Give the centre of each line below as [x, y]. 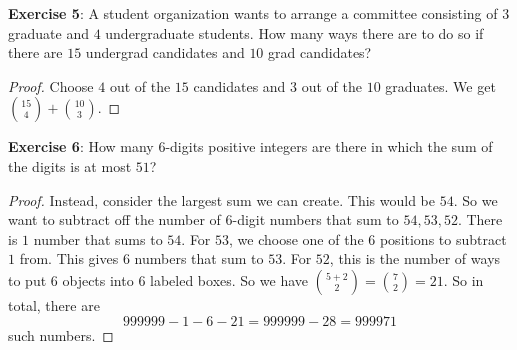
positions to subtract [443, 238]
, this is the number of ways [415, 258]
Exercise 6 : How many [81, 146]
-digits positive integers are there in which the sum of [329, 146]
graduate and [48, 32]
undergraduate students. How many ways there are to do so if [294, 32]
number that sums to [98, 238]
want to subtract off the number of [114, 219]
